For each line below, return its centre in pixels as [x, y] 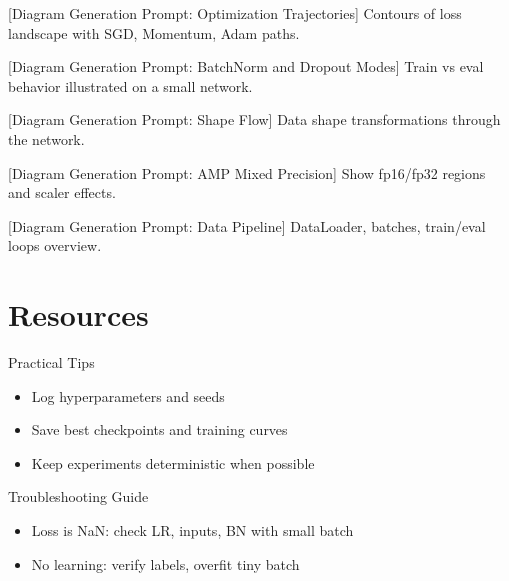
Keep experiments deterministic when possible [173, 462]
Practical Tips [51, 362]
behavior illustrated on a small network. [130, 85]
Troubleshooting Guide [78, 496]
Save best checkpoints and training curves [159, 429]
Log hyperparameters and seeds [128, 395]
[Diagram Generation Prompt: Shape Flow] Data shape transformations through [254, 119]
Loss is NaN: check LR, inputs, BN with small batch [192, 530]
